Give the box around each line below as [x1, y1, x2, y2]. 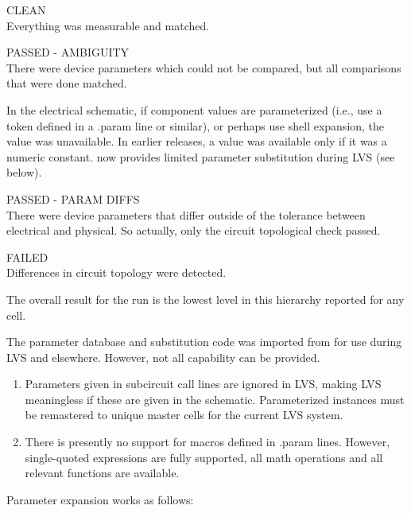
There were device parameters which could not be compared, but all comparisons [6, 59, 401, 76]
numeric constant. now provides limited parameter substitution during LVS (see [6, 148, 395, 165]
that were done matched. [6, 75, 127, 91]
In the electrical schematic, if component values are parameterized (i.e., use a [6, 101, 382, 118]
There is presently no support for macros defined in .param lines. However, [25, 433, 390, 450]
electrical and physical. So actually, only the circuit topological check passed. [6, 222, 381, 239]
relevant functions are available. [25, 464, 180, 481]
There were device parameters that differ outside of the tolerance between [6, 206, 366, 223]
